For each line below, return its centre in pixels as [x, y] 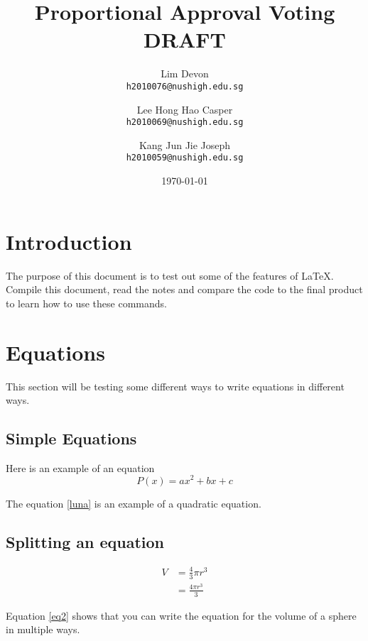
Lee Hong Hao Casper [185, 109]
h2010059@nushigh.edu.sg [185, 158]
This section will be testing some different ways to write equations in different [175, 386]
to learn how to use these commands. [86, 303]
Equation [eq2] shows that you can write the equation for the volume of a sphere [181, 615]
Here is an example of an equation [80, 467]
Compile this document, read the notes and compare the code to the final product [184, 289]
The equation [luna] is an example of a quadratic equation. [134, 503]
